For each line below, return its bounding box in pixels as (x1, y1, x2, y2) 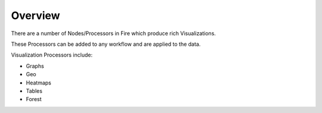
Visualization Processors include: (11, 51, 92, 59)
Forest (26, 96, 42, 103)
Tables (26, 87, 43, 95)
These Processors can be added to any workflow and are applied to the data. (11, 40, 201, 48)
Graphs (26, 62, 44, 70)
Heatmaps (26, 79, 52, 86)
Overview (11, 9, 60, 22)
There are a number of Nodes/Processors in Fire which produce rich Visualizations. (11, 30, 216, 37)
